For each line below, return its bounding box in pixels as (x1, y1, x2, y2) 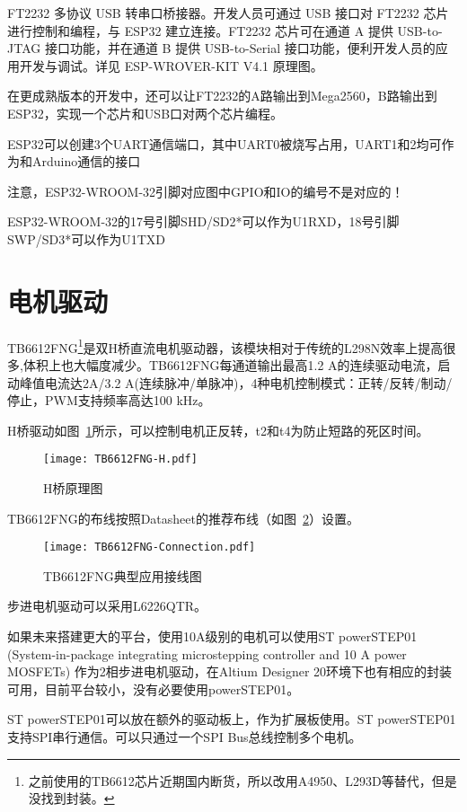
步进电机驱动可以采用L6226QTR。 (7, 596, 207, 615)
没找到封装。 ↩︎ (28, 789, 115, 808)
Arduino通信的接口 (31, 152, 141, 171)
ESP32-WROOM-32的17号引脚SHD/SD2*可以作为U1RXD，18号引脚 (7, 212, 400, 231)
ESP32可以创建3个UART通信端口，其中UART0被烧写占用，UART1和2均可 (7, 134, 442, 153)
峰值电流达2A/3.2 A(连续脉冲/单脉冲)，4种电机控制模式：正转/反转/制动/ (19, 373, 453, 392)
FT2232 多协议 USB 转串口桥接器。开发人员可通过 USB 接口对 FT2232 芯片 (7, 4, 449, 22)
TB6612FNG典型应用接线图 (43, 566, 202, 585)
